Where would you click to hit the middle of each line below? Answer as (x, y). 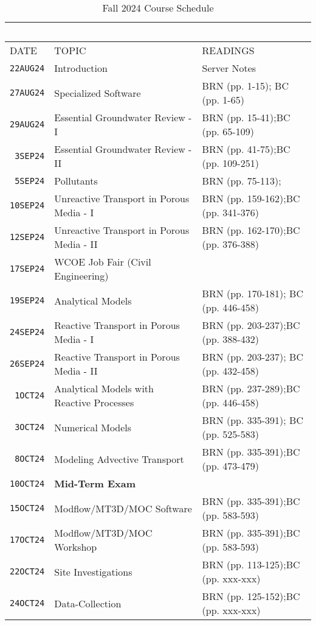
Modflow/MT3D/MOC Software (123, 508)
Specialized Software (98, 93)
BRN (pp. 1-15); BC (245, 86)
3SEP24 (30, 156)
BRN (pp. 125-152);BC (251, 596)
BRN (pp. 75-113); (242, 181)
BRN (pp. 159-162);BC (251, 198)
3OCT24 (30, 427)
